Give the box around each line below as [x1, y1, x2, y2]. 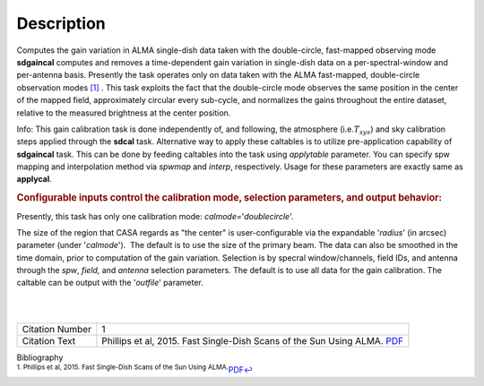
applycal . [16, 174, 53, 184]
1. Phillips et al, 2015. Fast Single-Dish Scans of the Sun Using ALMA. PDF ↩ [16, 363, 254, 375]
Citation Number [22, 322, 91, 335]
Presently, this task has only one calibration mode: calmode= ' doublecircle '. [16, 210, 294, 221]
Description [16, 13, 107, 33]
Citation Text [22, 334, 76, 347]
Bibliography [16, 352, 64, 363]
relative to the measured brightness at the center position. [16, 107, 231, 118]
